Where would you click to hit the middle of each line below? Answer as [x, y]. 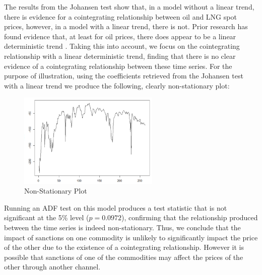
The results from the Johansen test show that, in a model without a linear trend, [129, 7]
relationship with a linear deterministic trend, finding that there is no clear [120, 56]
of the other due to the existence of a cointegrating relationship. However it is [124, 247]
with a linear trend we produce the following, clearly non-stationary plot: [117, 85]
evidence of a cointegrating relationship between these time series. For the [118, 66]
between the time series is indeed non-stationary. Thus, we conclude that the [122, 227]
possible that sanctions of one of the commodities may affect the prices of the [124, 257]
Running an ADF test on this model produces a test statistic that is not [116, 207]
